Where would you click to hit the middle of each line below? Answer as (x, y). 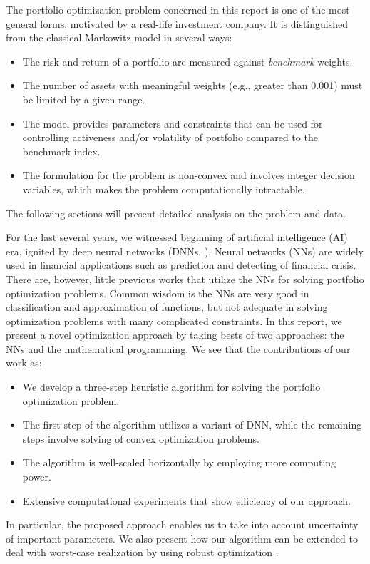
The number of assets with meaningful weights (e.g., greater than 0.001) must (192, 85)
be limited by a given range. (84, 99)
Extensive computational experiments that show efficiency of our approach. (187, 500)
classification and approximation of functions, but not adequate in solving (167, 307)
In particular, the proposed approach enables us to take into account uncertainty (182, 524)
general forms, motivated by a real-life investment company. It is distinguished (177, 23)
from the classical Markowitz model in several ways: (119, 37)
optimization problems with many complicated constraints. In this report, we (174, 321)
